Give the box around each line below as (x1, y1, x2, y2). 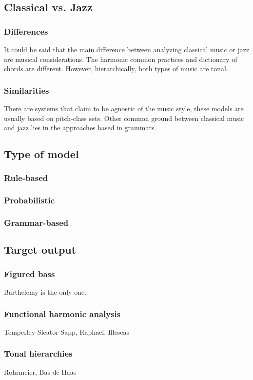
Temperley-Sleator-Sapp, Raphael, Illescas (4, 326, 130, 337)
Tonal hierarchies (4, 347, 73, 360)
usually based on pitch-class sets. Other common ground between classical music (4, 113, 244, 123)
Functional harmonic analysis (4, 307, 121, 320)
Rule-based (4, 172, 48, 184)
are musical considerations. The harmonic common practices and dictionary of (4, 54, 237, 64)
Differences (4, 25, 48, 37)
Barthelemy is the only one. (4, 287, 87, 297)
